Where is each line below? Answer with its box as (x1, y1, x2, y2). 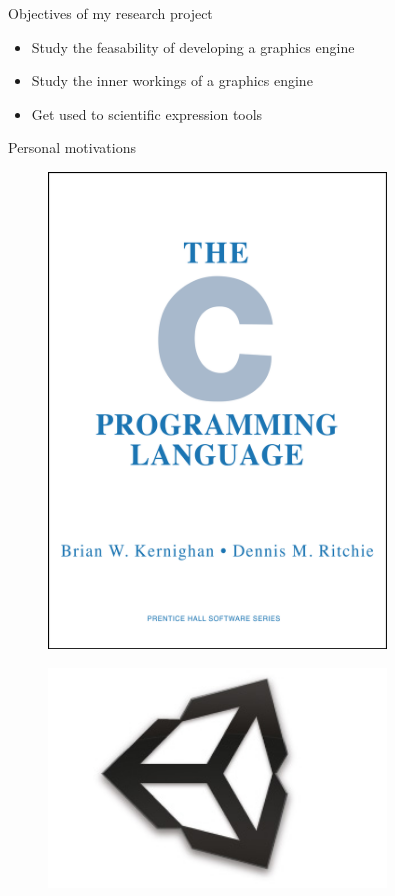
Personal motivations (8, 137, 136, 158)
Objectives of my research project (8, 3, 213, 23)
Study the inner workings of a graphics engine (31, 70, 313, 91)
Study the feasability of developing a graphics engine (31, 36, 355, 57)
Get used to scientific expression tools (31, 103, 263, 124)
